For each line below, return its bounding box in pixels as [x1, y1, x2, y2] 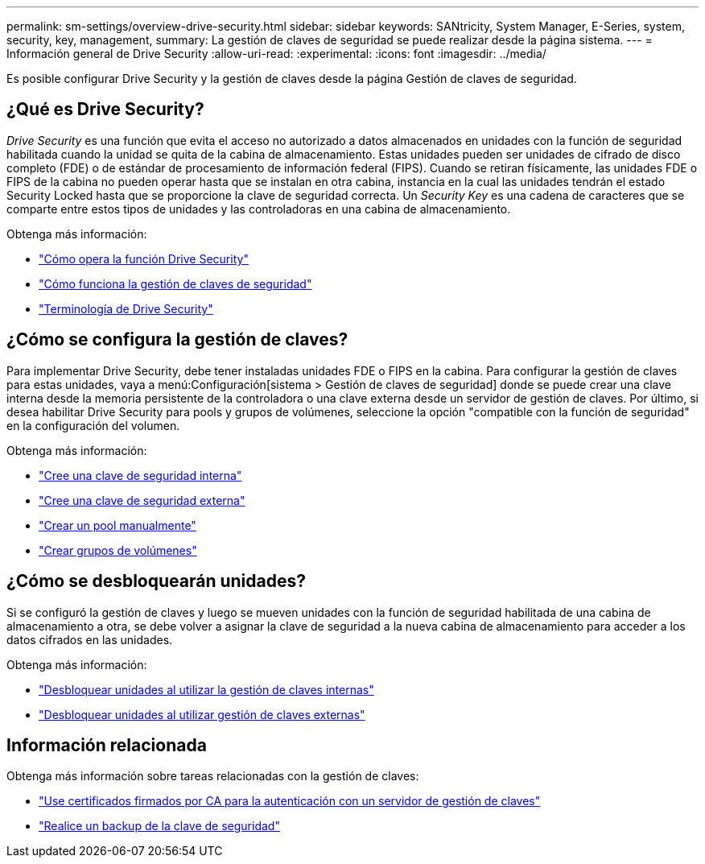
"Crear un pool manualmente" [39, 518, 196, 532]
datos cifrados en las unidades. [6, 632, 173, 647]
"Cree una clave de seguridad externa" [39, 493, 245, 507]
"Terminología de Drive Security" [39, 301, 213, 316]
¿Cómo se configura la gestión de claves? [6, 329, 348, 350]
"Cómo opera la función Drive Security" [39, 251, 249, 266]
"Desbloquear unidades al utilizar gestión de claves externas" [39, 707, 365, 721]
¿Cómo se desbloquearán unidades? [6, 571, 306, 592]
